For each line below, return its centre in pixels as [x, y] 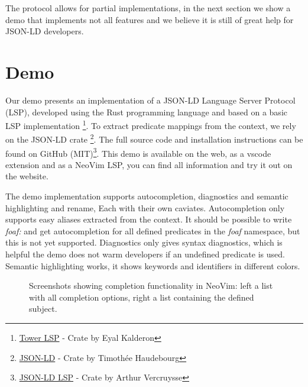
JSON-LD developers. [45, 31]
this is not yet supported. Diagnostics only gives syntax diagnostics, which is [144, 242]
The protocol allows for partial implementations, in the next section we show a [148, 8]
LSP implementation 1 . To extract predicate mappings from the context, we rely [151, 125]
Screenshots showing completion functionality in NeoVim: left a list [151, 286]
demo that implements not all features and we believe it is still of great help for [150, 19]
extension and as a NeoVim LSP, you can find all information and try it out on [149, 164]
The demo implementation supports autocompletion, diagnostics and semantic [147, 196]
